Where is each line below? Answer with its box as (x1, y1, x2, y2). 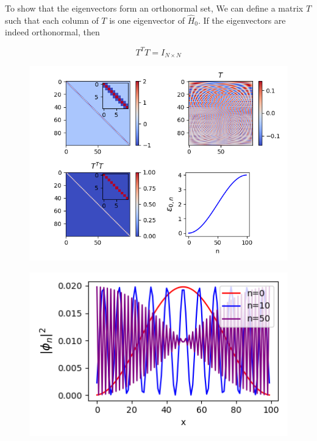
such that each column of (5, 13, 99, 26)
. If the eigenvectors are (198, 13, 286, 26)
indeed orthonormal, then (5, 26, 100, 38)
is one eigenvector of (109, 13, 185, 26)
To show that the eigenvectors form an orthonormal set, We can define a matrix (5, 2, 304, 14)
